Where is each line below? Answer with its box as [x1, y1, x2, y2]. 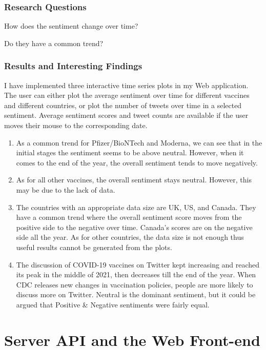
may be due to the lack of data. [16, 184, 115, 195]
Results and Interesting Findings [4, 59, 142, 72]
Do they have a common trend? [4, 37, 104, 48]
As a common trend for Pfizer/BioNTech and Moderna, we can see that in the [16, 137, 262, 148]
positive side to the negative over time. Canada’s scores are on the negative [16, 221, 253, 232]
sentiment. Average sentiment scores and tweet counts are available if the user [4, 110, 249, 120]
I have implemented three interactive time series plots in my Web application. [4, 79, 249, 90]
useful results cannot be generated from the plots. [16, 241, 172, 252]
